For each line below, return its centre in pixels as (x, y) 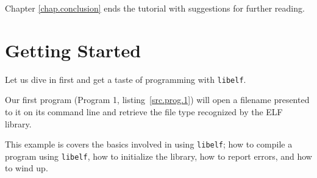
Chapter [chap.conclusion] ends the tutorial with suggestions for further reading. (155, 8)
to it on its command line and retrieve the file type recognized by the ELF (144, 111)
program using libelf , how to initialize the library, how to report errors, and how (158, 156)
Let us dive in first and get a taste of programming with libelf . (126, 79)
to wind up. (27, 168)
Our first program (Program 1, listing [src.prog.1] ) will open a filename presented (157, 100)
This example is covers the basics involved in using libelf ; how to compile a (149, 144)
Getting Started (73, 50)
